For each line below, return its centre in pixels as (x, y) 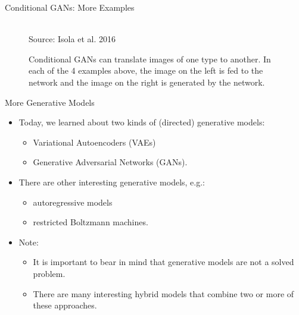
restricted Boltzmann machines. (91, 222)
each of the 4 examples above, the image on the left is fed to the (146, 70)
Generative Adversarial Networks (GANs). (110, 162)
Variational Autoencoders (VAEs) (94, 142)
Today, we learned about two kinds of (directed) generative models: (142, 122)
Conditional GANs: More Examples (70, 7)
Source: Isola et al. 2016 (72, 39)
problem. (49, 273)
